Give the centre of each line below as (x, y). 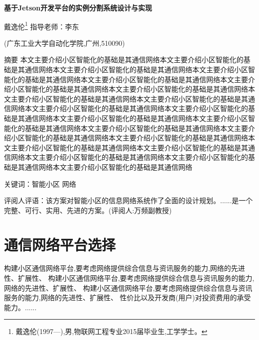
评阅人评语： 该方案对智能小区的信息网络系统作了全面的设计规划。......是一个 (129, 200)
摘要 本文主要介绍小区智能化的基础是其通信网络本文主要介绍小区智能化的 (124, 59)
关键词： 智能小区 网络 (40, 183)
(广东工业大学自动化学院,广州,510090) (65, 43)
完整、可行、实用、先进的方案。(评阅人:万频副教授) (88, 210)
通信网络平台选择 (60, 244)
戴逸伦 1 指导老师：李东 (42, 25)
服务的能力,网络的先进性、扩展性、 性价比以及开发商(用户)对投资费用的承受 (128, 297)
